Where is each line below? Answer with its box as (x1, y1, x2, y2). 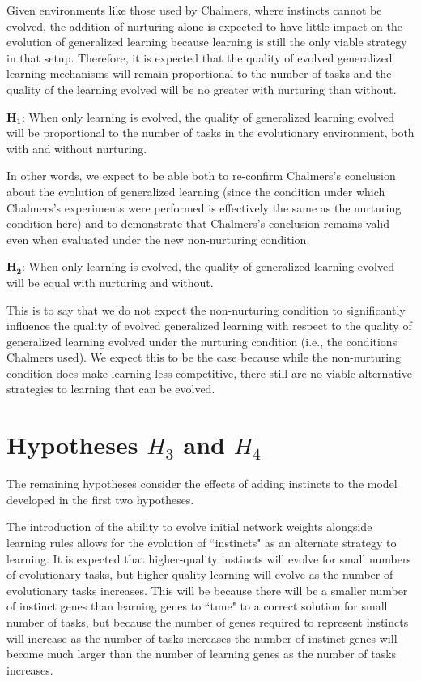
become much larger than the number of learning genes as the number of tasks (6, 645, 397, 662)
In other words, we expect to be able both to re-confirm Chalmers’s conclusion (6, 167, 396, 184)
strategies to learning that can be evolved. (6, 380, 215, 397)
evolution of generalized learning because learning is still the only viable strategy (6, 33, 407, 50)
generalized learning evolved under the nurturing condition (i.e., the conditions (6, 332, 398, 349)
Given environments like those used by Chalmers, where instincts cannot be (6, 2, 382, 18)
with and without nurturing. (6, 139, 147, 156)
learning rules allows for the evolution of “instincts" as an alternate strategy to (6, 533, 397, 550)
